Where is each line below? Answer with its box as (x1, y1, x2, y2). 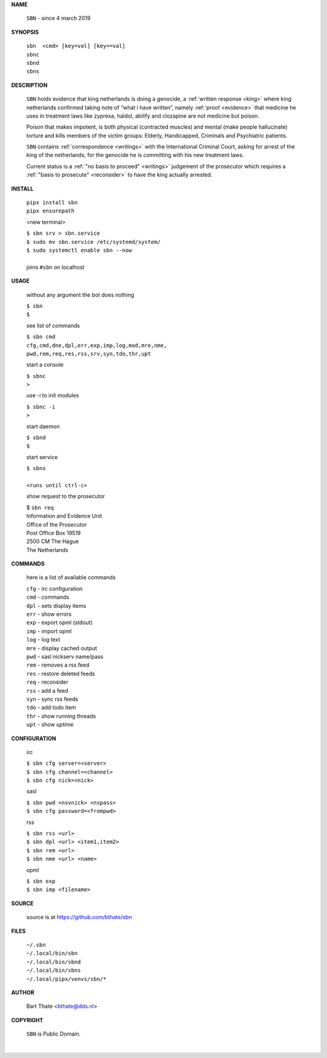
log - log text (26, 636, 61, 643)
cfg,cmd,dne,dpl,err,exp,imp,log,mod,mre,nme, (26, 342, 167, 349)
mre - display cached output (26, 644, 97, 652)
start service (26, 453, 58, 460)
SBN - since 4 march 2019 (26, 15, 91, 22)
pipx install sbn (26, 199, 78, 206)
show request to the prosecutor (26, 493, 105, 500)
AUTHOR (11, 989, 35, 996)
